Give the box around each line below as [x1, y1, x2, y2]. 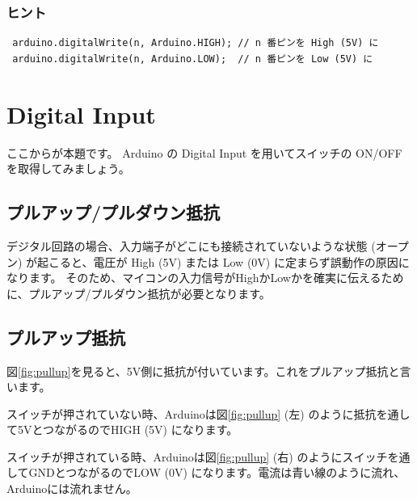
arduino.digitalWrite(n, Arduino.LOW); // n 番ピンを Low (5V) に [12, 53, 373, 65]
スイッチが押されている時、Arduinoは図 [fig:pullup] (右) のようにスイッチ [6, 448, 388, 465]
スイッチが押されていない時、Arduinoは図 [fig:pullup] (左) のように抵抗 [6, 405, 377, 422]
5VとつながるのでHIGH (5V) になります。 [17, 421, 238, 438]
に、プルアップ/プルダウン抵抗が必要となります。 [6, 284, 271, 301]
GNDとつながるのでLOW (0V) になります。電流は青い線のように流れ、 [28, 464, 406, 481]
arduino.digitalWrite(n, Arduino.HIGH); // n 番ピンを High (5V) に [12, 37, 379, 49]
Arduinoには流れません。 [6, 480, 137, 497]
